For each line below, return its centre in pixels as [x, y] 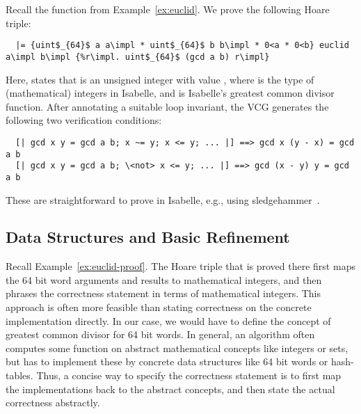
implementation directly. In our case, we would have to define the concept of [168, 320]
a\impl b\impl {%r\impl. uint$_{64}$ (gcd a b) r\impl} [138, 57]
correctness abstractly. [53, 403]
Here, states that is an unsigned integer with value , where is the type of [160, 79]
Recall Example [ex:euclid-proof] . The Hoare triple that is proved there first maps [180, 266]
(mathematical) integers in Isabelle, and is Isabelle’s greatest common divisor [170, 93]
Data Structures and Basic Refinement [148, 237]
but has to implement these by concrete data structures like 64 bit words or [167, 361]
